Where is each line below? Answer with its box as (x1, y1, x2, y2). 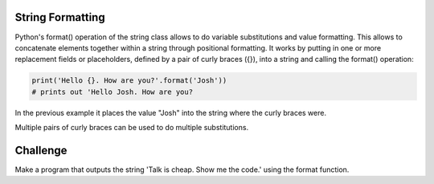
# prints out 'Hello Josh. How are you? (31, 87, 193, 96)
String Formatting (14, 10, 105, 24)
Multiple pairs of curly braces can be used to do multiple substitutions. (14, 123, 249, 133)
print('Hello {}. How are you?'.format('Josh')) (31, 76, 227, 85)
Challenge (14, 143, 68, 157)
